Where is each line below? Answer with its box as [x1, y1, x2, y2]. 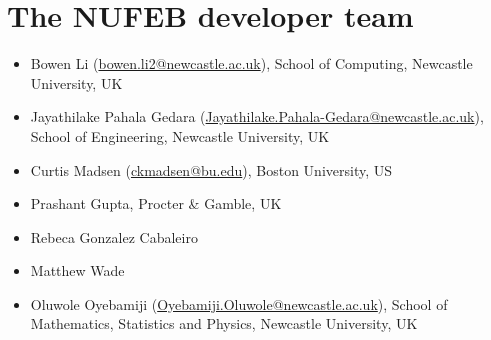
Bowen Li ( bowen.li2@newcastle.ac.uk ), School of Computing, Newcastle [30, 53, 473, 74]
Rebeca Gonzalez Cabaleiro [30, 226, 198, 247]
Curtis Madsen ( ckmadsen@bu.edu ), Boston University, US [30, 159, 393, 180]
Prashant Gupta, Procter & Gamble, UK [30, 193, 282, 214]
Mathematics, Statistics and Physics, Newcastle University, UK [30, 313, 418, 334]
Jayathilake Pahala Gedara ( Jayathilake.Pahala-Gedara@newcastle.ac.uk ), [30, 106, 484, 127]
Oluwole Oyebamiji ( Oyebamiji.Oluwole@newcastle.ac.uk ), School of [30, 293, 448, 314]
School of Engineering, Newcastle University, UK [30, 125, 330, 146]
